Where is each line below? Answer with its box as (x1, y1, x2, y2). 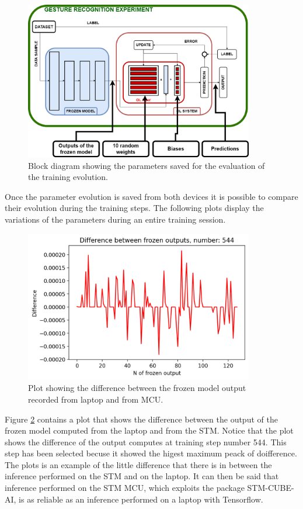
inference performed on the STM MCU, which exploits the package (5, 482, 245, 494)
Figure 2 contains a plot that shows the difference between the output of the (5, 413, 278, 425)
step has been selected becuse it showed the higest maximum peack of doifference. (5, 447, 297, 459)
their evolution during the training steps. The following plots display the (5, 202, 264, 214)
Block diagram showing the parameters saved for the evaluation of (28, 159, 265, 171)
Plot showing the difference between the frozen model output (28, 382, 246, 394)
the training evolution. (28, 171, 108, 183)
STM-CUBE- (247, 482, 294, 494)
